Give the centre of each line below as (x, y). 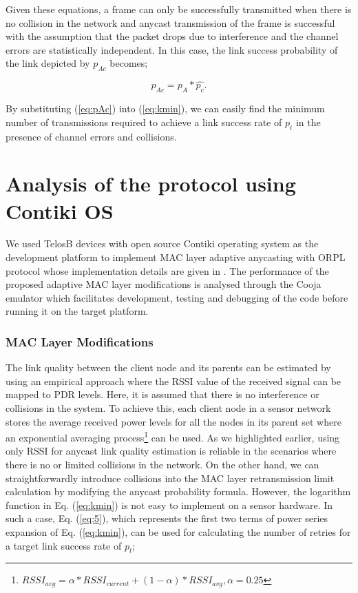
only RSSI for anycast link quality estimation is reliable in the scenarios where (171, 451)
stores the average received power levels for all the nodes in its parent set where (173, 421)
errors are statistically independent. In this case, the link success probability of (172, 49)
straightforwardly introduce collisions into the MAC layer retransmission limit (170, 478)
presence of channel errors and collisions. (91, 136)
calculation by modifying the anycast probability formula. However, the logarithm (178, 491)
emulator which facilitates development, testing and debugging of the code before (177, 297)
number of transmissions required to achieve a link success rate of (144, 122)
